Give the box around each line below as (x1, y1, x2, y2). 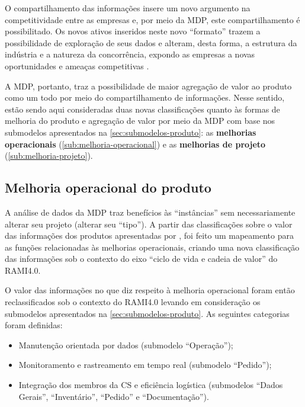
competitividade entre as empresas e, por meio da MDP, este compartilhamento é (5, 13, 300, 25)
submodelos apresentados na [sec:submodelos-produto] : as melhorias (5, 126, 256, 138)
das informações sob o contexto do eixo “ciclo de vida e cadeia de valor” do (5, 252, 278, 265)
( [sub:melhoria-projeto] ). (5, 149, 93, 162)
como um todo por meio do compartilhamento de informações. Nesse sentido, (5, 91, 285, 104)
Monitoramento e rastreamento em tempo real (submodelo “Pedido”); (18, 358, 272, 371)
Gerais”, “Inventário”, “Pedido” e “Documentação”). (18, 390, 209, 402)
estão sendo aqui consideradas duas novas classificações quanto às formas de (5, 102, 280, 115)
